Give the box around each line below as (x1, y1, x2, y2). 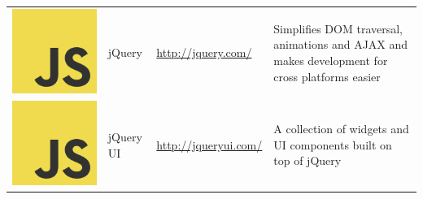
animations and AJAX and (273, 36, 408, 53)
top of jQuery (273, 152, 342, 169)
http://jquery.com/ (156, 44, 252, 61)
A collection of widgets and (273, 120, 409, 137)
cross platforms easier (273, 67, 381, 84)
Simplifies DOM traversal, (273, 19, 403, 37)
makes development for (273, 51, 388, 68)
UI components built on (273, 136, 392, 153)
